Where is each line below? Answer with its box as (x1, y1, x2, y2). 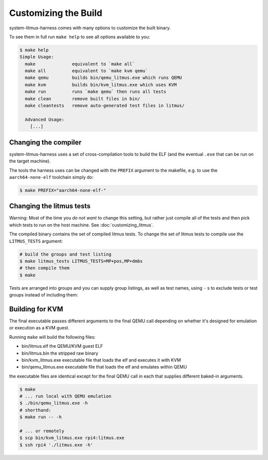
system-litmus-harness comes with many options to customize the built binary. (9, 25, 171, 31)
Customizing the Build (9, 7, 103, 18)
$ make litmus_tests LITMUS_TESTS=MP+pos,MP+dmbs (19, 258, 143, 264)
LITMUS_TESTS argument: (9, 238, 63, 244)
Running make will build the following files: (9, 334, 96, 340)
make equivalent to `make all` (25, 61, 135, 67)
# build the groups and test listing (19, 251, 112, 257)
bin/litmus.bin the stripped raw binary (21, 350, 99, 356)
